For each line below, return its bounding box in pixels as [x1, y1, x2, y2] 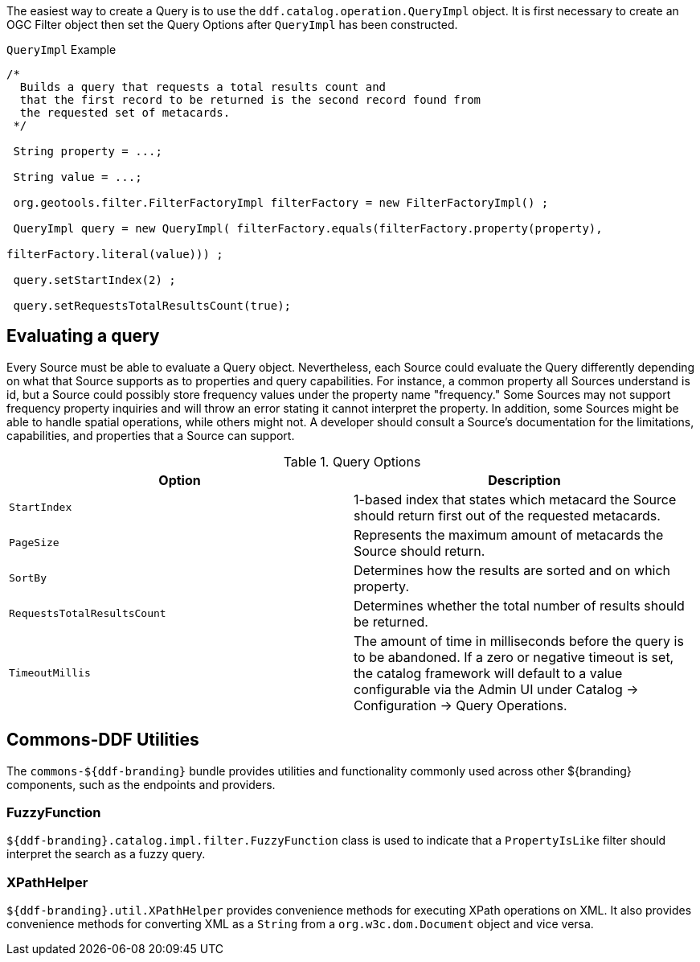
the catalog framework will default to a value [354, 664, 623, 681]
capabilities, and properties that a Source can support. [6, 428, 295, 442]
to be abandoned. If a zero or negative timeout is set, [354, 648, 674, 665]
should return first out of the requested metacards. [354, 507, 661, 524]
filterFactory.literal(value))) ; [6, 248, 223, 261]
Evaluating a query [6, 326, 160, 347]
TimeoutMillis [9, 667, 91, 680]
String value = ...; [13, 171, 142, 183]
